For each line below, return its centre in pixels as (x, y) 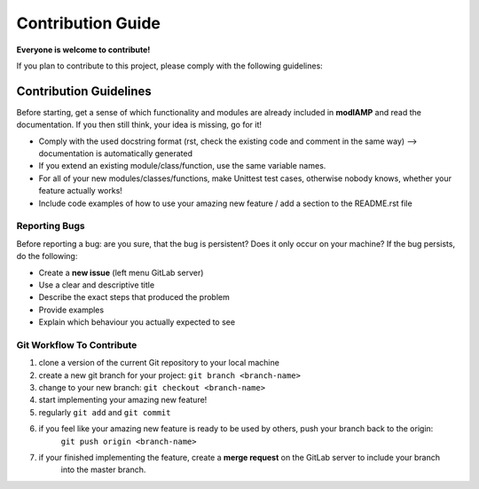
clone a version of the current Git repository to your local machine (159, 363)
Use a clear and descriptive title (97, 285)
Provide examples (71, 310)
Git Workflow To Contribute (77, 344)
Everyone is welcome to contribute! (83, 50)
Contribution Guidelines (84, 91)
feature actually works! (81, 191)
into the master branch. (103, 469)
